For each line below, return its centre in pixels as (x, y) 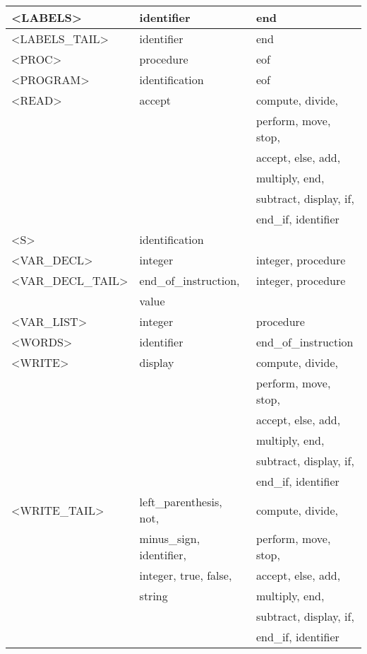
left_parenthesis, (181, 502)
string (154, 596)
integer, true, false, (186, 575)
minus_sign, (170, 538)
